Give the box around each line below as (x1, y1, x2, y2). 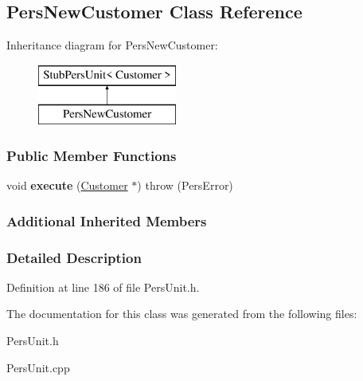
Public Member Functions (6, 145, 177, 165)
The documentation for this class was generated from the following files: (6, 305, 357, 322)
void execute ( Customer (6, 177, 128, 194)
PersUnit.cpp (6, 359, 70, 375)
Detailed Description (6, 247, 142, 267)
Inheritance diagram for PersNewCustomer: (6, 37, 218, 53)
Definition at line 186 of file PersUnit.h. (6, 278, 200, 295)
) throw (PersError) (137, 177, 233, 194)
